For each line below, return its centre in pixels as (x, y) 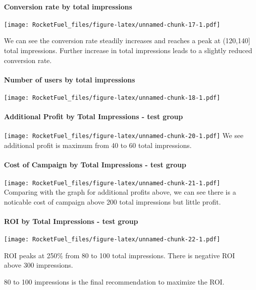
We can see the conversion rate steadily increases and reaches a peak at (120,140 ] (127, 40)
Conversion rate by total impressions (68, 6)
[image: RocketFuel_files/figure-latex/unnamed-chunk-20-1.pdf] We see (124, 135)
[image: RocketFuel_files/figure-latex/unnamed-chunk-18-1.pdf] (112, 98)
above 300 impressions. (39, 265)
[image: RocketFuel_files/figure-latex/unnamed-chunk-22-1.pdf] (112, 240)
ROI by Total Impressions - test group (71, 221)
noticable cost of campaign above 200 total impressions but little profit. (112, 201)
